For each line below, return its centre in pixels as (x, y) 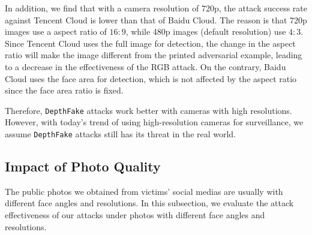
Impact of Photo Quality (83, 166)
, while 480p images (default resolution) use (206, 31)
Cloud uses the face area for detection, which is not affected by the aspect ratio (151, 78)
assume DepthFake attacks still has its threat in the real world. (121, 134)
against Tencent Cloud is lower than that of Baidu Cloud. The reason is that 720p (156, 19)
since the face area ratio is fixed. (64, 90)
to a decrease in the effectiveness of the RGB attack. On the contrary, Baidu (145, 66)
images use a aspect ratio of (56, 31)
